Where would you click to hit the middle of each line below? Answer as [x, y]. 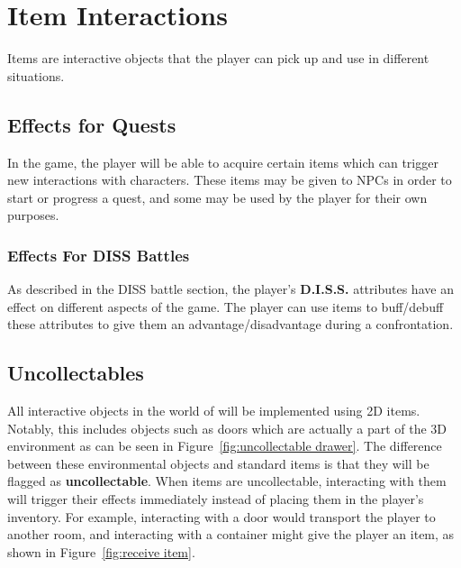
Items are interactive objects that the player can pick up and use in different [218, 58]
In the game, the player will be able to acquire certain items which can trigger [223, 162]
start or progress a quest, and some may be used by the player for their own [217, 197]
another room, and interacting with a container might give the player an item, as [231, 534]
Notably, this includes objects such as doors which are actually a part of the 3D [227, 428]
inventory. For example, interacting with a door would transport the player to [221, 516]
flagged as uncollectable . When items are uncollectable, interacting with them [227, 481]
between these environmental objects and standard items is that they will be [218, 463]
